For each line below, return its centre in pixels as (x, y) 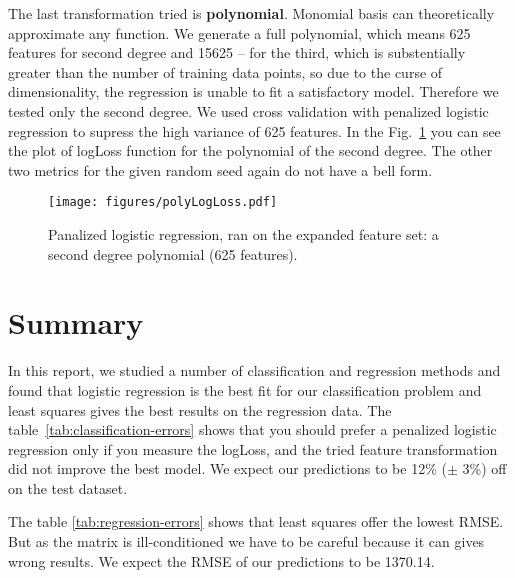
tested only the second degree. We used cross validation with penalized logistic (248, 110)
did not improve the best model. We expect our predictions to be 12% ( (227, 468)
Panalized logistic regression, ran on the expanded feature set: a (243, 234)
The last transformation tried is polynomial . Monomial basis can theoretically (251, 13)
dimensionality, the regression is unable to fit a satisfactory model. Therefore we (253, 91)
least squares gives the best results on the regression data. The (200, 409)
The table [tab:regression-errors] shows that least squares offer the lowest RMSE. (256, 521)
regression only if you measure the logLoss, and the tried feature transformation (253, 448)
